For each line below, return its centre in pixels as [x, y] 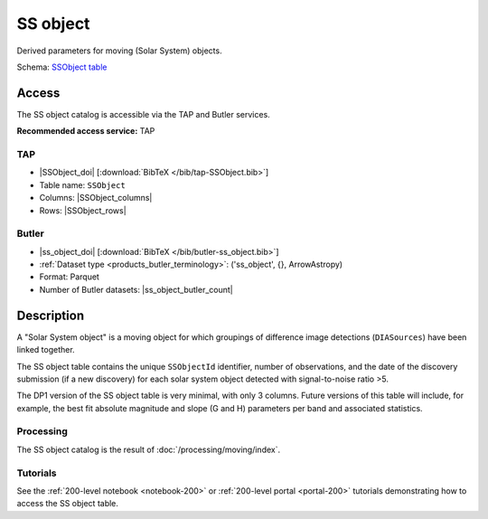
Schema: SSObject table [62, 67]
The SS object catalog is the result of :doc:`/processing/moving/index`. [148, 449]
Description [51, 315]
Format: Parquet [69, 277]
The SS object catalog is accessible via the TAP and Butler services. [143, 114]
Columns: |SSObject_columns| [96, 198]
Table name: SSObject [82, 184]
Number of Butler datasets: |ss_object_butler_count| [136, 289]
